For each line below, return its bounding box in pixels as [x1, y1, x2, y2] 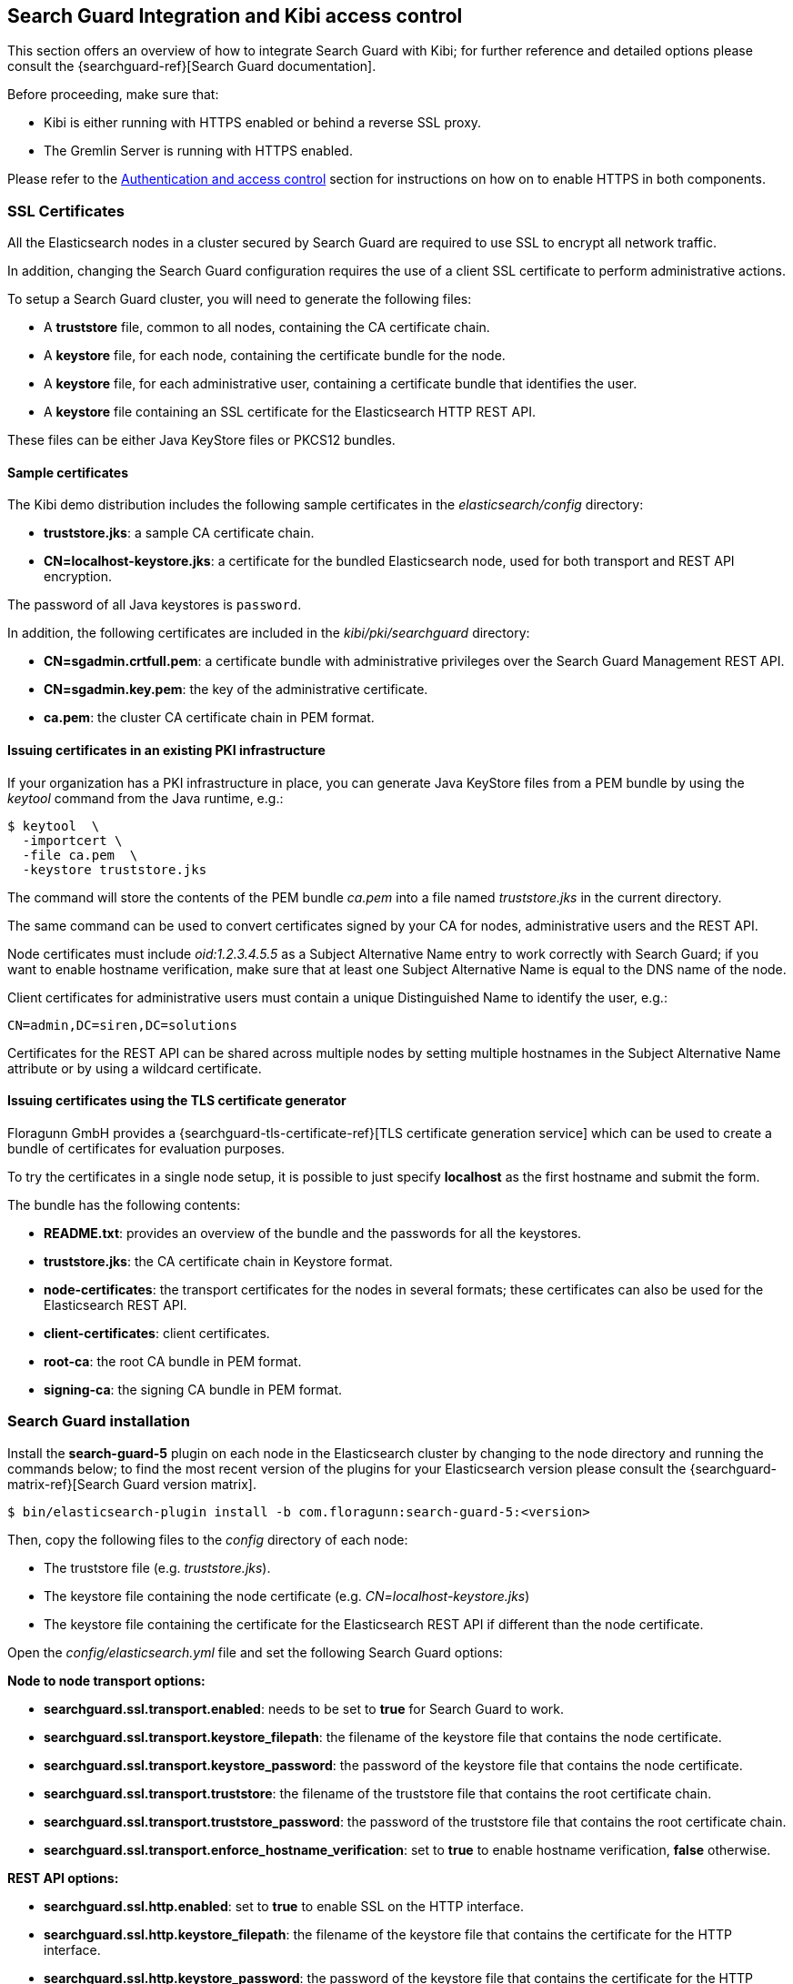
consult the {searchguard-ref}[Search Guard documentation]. [7, 58, 376, 75]
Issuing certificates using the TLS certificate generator [7, 1093, 346, 1109]
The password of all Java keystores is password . [7, 597, 302, 613]
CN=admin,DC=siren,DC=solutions [7, 1017, 237, 1032]
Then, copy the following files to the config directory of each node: [7, 1531, 408, 1547]
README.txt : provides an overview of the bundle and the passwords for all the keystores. [44, 1224, 582, 1241]
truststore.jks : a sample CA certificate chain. [44, 525, 315, 541]
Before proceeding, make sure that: [7, 86, 219, 103]
